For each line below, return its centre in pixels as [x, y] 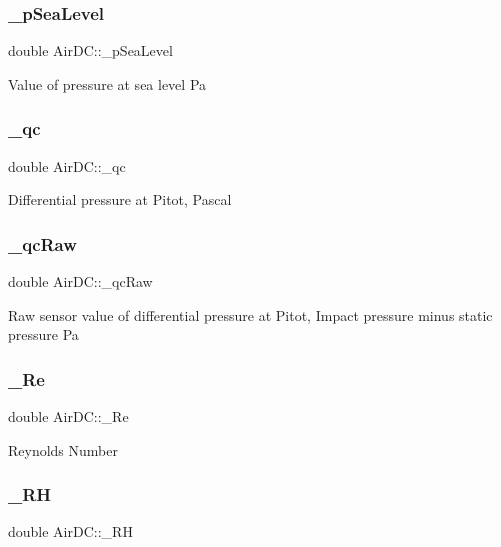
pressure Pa [43, 334]
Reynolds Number [63, 449]
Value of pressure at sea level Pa [107, 83]
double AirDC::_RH [70, 531]
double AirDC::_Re [68, 416]
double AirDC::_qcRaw [80, 281]
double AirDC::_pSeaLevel [90, 50]
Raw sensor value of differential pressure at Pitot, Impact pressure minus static [250, 314]
